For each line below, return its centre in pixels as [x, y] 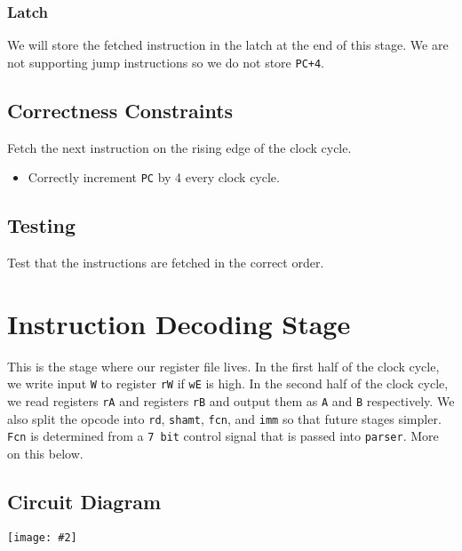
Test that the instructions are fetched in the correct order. [166, 263]
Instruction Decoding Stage [179, 323]
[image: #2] [42, 537]
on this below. [45, 454]
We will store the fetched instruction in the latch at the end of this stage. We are [228, 45]
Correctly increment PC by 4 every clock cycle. [154, 177]
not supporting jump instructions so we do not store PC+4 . [166, 62]
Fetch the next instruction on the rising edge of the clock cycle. [179, 147]
